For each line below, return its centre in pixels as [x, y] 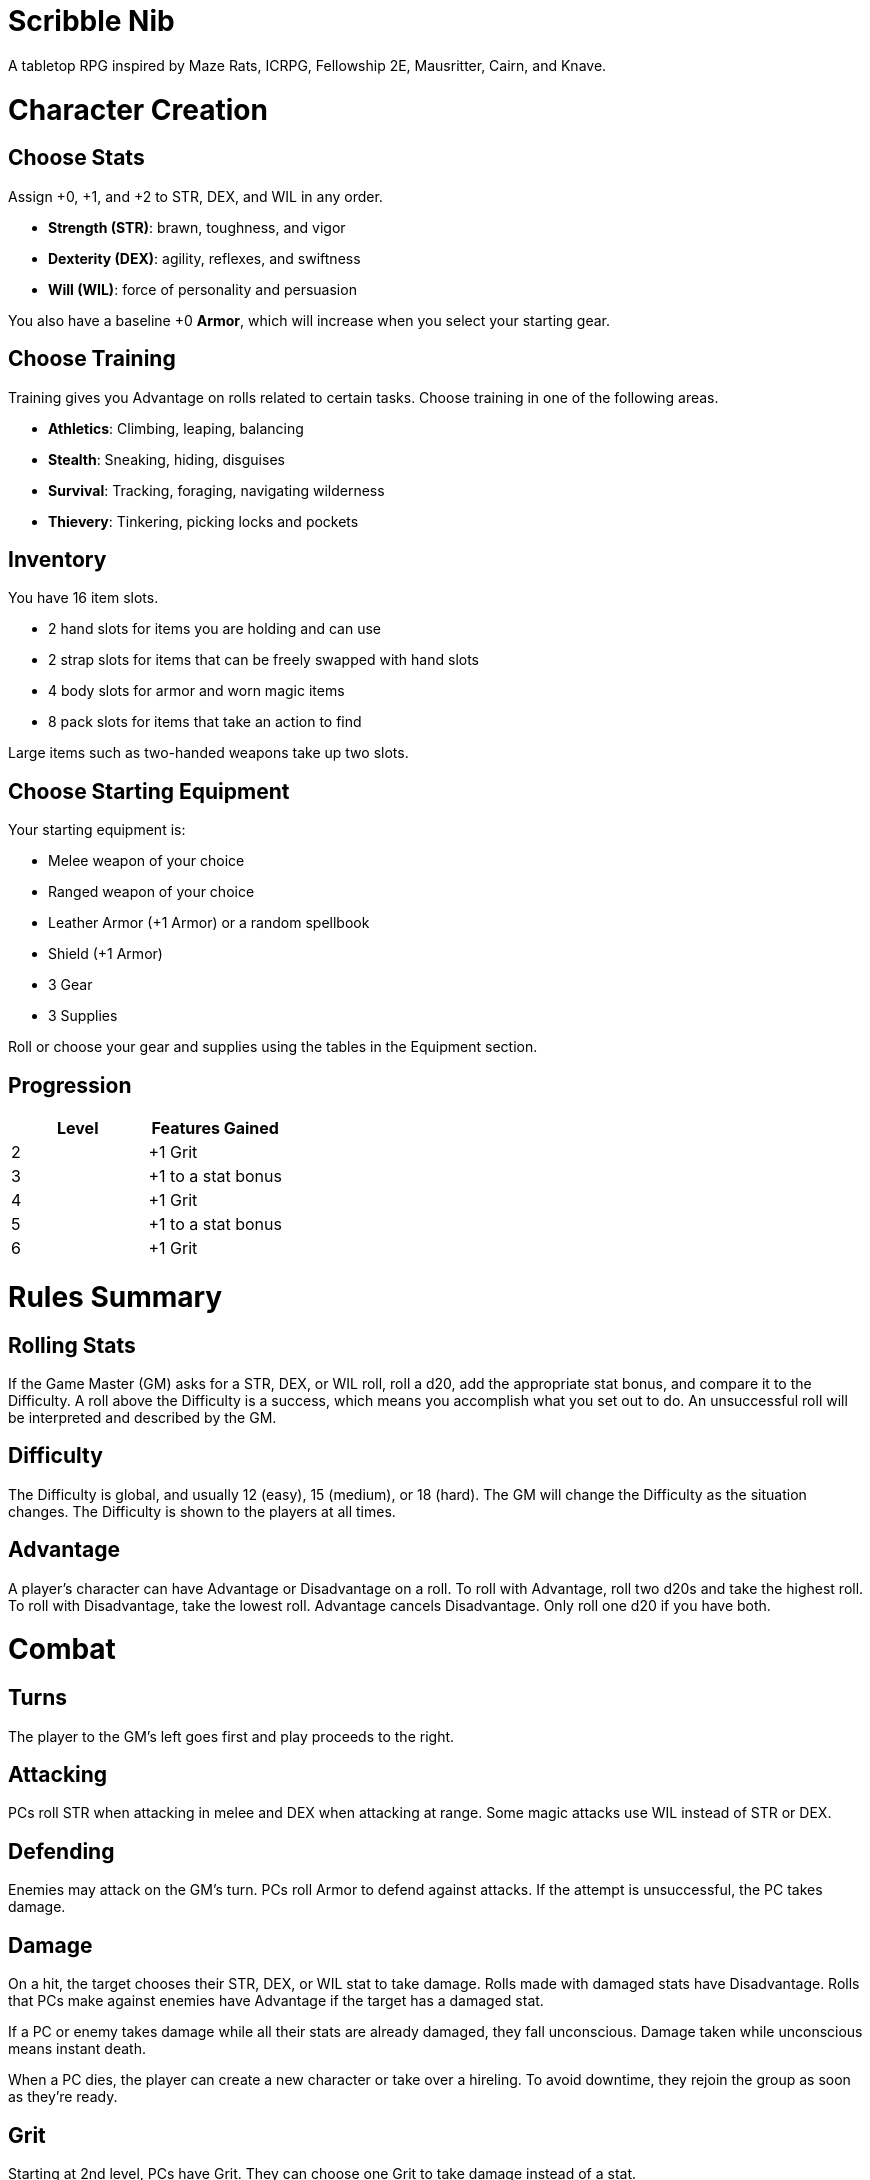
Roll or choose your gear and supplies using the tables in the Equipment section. [273, 1047]
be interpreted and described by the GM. [142, 1417]
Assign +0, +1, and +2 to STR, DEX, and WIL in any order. [195, 196]
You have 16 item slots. [83, 598]
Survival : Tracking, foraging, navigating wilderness [216, 490]
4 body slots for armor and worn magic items [196, 691]
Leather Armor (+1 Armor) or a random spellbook [209, 923]
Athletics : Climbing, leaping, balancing [176, 428]
